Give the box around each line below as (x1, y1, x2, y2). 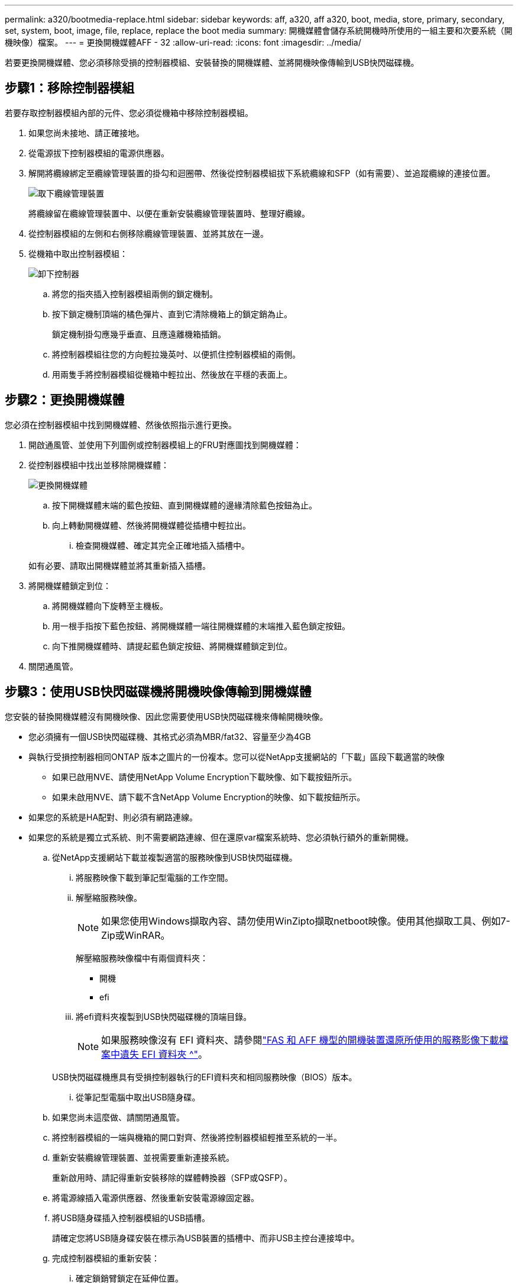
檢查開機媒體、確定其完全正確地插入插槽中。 (76, 540, 250, 550)
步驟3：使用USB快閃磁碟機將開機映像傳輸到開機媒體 (5, 684, 312, 700)
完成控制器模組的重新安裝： (52, 1252, 160, 1263)
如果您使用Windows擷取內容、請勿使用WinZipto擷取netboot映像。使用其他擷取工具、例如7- (101, 915, 510, 927)
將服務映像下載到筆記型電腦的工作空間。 (76, 872, 233, 883)
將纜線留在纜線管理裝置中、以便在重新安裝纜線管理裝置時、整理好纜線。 (28, 208, 310, 218)
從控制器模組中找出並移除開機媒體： (28, 459, 169, 470)
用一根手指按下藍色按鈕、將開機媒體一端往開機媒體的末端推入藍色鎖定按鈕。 (52, 620, 350, 631)
